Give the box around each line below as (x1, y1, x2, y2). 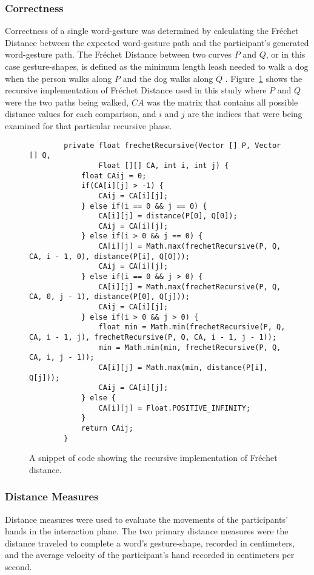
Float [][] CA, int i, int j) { (98, 161, 229, 170)
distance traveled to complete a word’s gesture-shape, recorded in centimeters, (5, 536, 295, 549)
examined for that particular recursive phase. (5, 119, 172, 132)
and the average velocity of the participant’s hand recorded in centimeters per (5, 548, 295, 561)
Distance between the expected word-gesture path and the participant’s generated (5, 36, 309, 49)
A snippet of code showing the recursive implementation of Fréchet (29, 451, 278, 464)
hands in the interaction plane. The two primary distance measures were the (5, 525, 289, 537)
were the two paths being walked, (5, 95, 129, 108)
